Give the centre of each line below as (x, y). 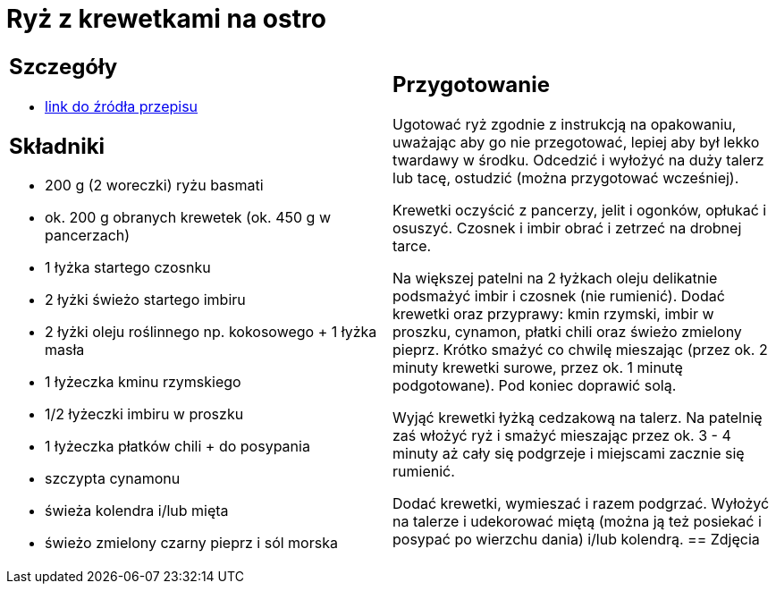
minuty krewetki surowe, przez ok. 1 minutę (538, 368)
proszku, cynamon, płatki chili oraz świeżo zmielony (567, 332)
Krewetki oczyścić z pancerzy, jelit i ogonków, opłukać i (580, 211)
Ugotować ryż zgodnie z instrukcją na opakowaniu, (565, 125)
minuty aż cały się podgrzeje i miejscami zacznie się (569, 454)
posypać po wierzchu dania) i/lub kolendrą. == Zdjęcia (576, 540)
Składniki (57, 146)
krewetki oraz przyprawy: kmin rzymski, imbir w (553, 314)
